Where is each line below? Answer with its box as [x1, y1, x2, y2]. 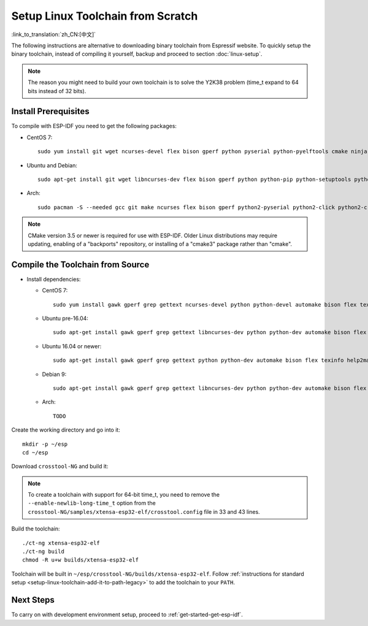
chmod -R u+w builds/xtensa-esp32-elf [22, 557, 139, 563]
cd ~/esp [22, 449, 48, 456]
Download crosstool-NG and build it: [11, 463, 109, 470]
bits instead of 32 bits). [28, 87, 86, 94]
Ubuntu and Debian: [26, 161, 78, 169]
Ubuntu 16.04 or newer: [42, 342, 102, 349]
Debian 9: [42, 370, 67, 378]
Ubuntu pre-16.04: [42, 315, 89, 322]
